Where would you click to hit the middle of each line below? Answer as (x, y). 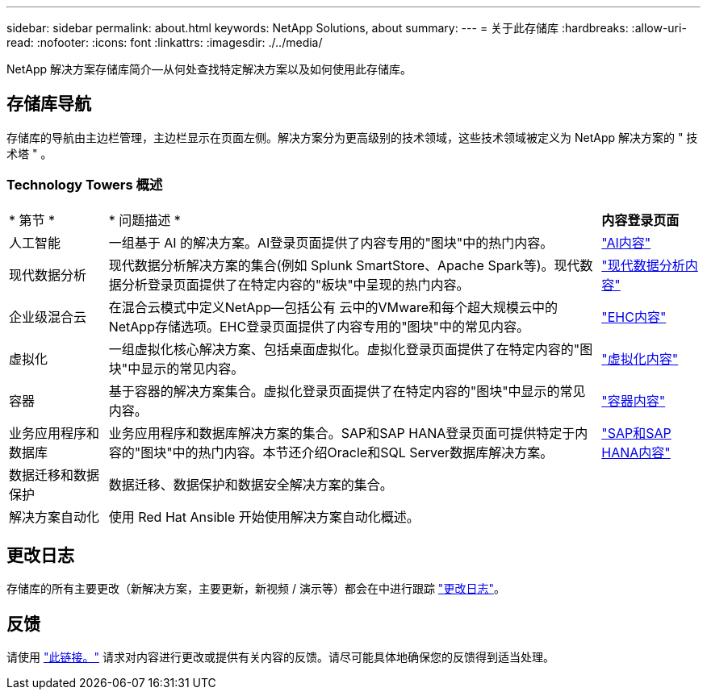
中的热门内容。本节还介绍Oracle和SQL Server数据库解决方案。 (363, 452)
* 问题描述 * (144, 220)
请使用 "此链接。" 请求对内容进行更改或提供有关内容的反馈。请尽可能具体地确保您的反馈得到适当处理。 (280, 657)
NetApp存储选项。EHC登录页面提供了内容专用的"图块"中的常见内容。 (319, 326)
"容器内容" (634, 400)
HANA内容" (636, 452)
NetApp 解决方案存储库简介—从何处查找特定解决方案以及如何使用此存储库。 (209, 69)
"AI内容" (626, 242)
